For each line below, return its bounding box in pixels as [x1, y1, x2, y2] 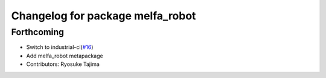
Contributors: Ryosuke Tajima [26, 60, 100, 68]
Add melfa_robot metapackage [26, 52, 103, 59]
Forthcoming [11, 27, 65, 37]
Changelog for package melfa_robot [11, 9, 196, 22]
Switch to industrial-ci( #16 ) [26, 44, 94, 51]
